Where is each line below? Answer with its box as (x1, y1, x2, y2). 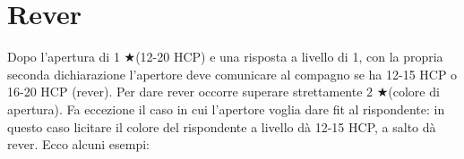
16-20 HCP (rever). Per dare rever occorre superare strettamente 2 (7, 82, 374, 101)
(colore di (388, 82, 440, 101)
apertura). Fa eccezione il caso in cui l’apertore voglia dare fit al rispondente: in (7, 99, 445, 118)
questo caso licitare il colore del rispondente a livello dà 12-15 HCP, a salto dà (7, 117, 436, 136)
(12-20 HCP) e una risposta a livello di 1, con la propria (135, 47, 443, 66)
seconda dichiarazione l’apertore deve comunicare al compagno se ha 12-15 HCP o (7, 64, 458, 83)
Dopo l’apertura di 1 (7, 47, 120, 66)
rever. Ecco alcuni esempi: (7, 135, 150, 154)
